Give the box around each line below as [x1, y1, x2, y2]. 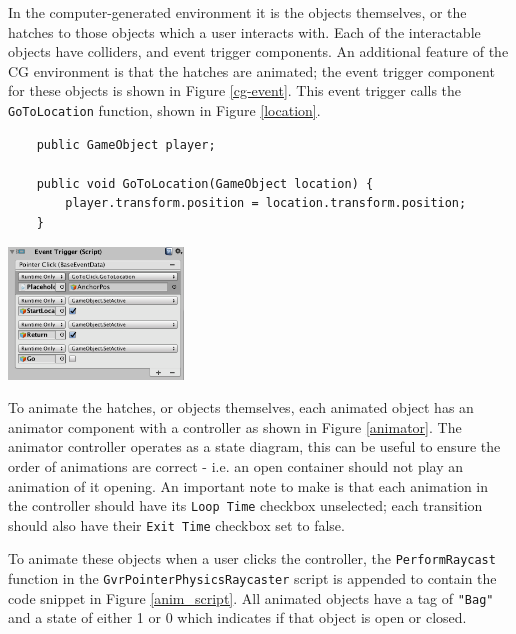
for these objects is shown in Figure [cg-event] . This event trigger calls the [8, 80, 462, 101]
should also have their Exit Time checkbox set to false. [8, 514, 345, 535]
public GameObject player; [36, 137, 216, 152]
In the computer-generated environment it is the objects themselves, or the [8, 2, 467, 22]
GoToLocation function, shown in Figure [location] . [8, 99, 321, 120]
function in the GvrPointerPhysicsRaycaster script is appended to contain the [8, 568, 497, 589]
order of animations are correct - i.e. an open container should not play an [8, 455, 464, 476]
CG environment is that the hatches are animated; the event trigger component [8, 60, 495, 81]
